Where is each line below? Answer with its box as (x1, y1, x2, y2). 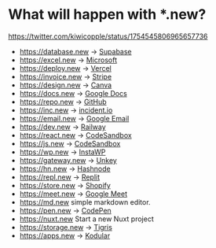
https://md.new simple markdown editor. (19, 197, 151, 206)
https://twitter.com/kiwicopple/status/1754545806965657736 (8, 31, 208, 41)
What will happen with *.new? (8, 6, 207, 24)
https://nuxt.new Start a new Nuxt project (19, 214, 155, 224)
